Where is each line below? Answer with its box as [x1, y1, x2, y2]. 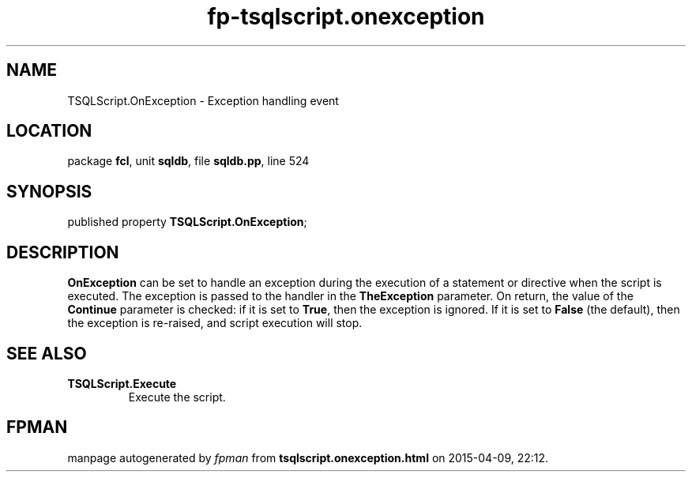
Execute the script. [128, 390, 226, 404]
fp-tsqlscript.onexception [207, 3, 485, 30]
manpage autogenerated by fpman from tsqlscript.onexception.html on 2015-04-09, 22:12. [67, 450, 549, 465]
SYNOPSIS [6, 181, 92, 201]
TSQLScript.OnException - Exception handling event [67, 93, 339, 107]
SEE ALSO [6, 343, 87, 363]
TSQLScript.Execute [67, 376, 177, 390]
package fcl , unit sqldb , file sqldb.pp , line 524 [67, 154, 310, 168]
